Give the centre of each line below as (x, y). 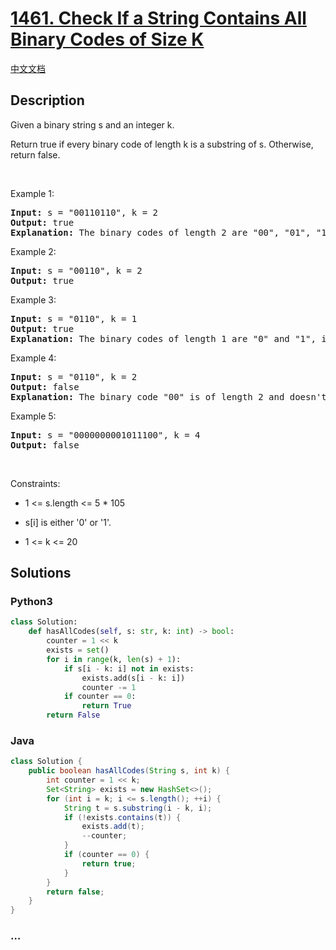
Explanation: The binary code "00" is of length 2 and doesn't (168, 396)
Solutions (41, 573)
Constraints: (35, 483)
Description (47, 100)
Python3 (31, 602)
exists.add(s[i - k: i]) (133, 678)
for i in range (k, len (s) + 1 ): (114, 659)
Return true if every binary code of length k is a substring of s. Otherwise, (162, 144)
